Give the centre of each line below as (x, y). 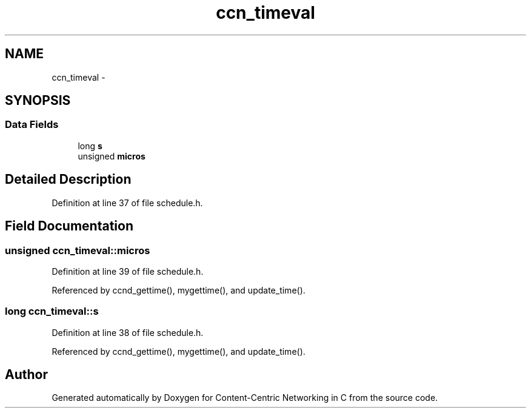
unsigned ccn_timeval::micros (78, 250)
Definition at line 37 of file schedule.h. (127, 203)
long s (90, 146)
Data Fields (32, 125)
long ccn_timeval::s (52, 311)
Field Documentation (69, 226)
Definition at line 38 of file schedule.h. (128, 332)
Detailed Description (68, 180)
